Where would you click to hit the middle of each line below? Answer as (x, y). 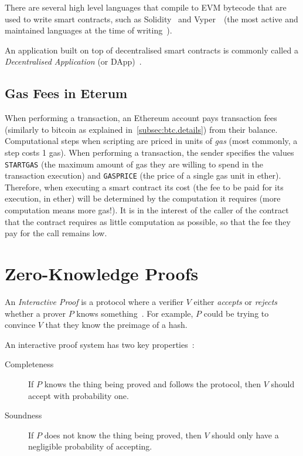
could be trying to (236, 313)
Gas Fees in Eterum (66, 93)
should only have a (245, 435)
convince (20, 325)
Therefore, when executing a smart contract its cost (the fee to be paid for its (144, 187)
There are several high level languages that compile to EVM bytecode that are (146, 7)
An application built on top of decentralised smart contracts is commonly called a (151, 50)
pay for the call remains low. (56, 233)
